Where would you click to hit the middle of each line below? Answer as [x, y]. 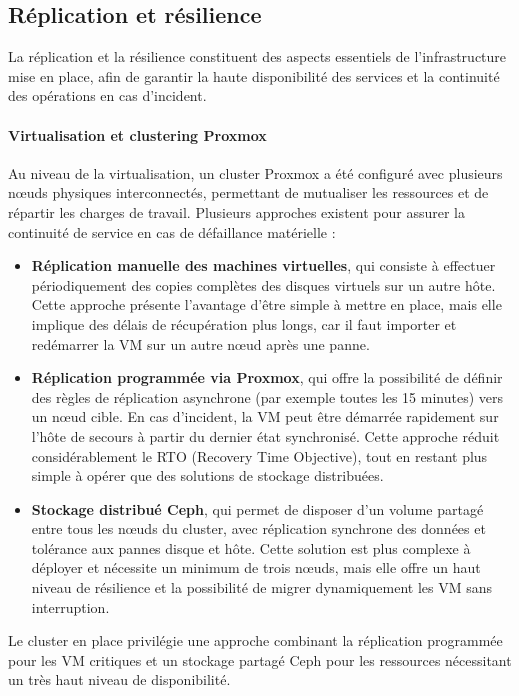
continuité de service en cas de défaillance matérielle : [172, 231]
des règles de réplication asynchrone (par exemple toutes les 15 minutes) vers [267, 396]
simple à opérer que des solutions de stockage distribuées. [207, 475]
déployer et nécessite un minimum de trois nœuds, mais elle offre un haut [256, 567]
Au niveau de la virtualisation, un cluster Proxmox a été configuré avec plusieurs [255, 172]
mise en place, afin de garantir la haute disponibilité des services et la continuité [254, 75]
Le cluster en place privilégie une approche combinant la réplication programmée [255, 640]
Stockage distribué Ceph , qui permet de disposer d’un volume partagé [257, 508]
